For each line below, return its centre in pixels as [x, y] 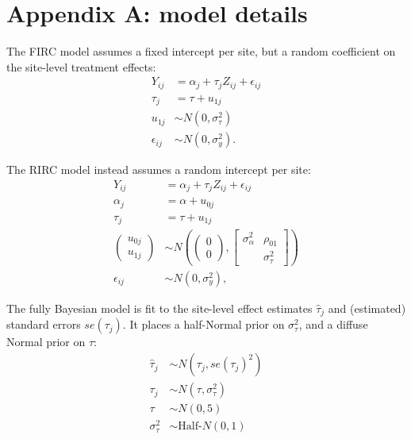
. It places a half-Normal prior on [204, 324]
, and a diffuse [333, 324]
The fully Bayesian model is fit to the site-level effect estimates [159, 308]
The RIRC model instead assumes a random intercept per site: [159, 169]
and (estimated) [367, 308]
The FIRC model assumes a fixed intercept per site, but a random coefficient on [201, 51]
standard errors [44, 324]
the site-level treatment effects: [81, 66]
